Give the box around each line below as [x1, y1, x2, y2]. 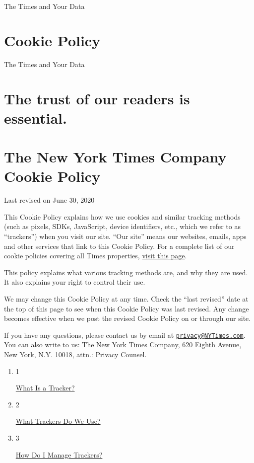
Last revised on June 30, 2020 [4, 195, 95, 205]
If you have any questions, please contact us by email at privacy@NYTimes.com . [4, 329, 246, 340]
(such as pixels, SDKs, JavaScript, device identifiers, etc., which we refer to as [4, 221, 241, 231]
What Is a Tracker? [15, 383, 75, 393]
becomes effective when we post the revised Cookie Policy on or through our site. [4, 313, 251, 323]
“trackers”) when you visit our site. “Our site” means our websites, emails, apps [4, 231, 247, 241]
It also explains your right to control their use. [4, 277, 145, 287]
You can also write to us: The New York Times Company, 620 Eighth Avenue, [4, 339, 242, 350]
